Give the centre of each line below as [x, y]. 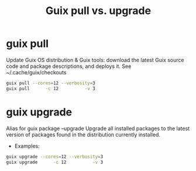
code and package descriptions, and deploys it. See [69, 66]
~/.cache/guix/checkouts [36, 72]
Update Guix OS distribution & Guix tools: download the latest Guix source [95, 60]
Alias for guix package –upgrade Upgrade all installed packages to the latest [98, 128]
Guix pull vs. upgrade [98, 11]
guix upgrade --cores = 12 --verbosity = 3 [55, 156]
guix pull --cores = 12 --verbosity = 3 [51, 83]
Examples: [27, 146]
